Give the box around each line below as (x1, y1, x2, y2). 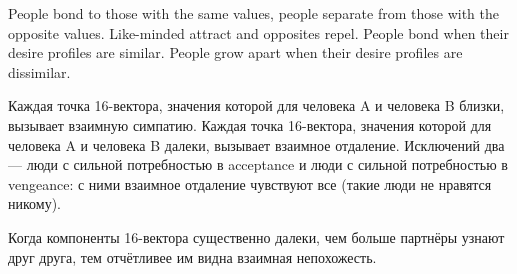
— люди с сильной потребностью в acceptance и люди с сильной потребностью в (8, 154, 508, 175)
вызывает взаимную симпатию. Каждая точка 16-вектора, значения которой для (8, 114, 492, 135)
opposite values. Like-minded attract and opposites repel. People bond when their (8, 22, 509, 43)
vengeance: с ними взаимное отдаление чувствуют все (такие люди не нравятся (8, 173, 492, 194)
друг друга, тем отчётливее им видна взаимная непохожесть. (8, 246, 377, 267)
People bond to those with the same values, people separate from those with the (8, 3, 500, 23)
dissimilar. (8, 61, 71, 82)
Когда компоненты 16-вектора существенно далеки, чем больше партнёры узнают (8, 226, 505, 247)
